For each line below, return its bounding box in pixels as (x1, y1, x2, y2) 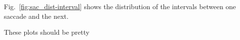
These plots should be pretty (4, 27, 90, 37)
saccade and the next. (4, 11, 69, 21)
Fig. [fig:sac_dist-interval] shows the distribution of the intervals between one (4, 1, 236, 11)
